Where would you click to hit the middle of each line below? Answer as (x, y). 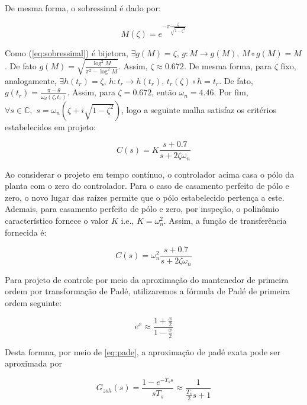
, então (164, 92)
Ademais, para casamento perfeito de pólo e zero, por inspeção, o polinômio (142, 209)
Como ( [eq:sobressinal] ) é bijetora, (67, 52)
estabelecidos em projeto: (50, 126)
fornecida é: (26, 232)
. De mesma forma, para (227, 65)
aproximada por (33, 363)
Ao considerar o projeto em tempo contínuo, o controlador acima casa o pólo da (150, 174)
